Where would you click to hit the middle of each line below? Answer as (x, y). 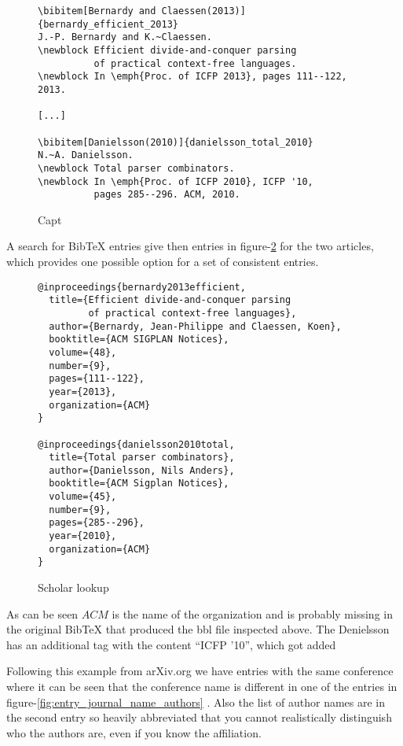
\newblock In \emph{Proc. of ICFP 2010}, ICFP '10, (176, 181)
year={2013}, (83, 391)
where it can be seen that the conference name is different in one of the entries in (202, 687)
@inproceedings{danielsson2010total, (136, 444)
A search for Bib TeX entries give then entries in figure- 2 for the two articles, (190, 246)
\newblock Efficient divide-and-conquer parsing (167, 50)
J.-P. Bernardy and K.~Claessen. (125, 37)
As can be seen (42, 613)
